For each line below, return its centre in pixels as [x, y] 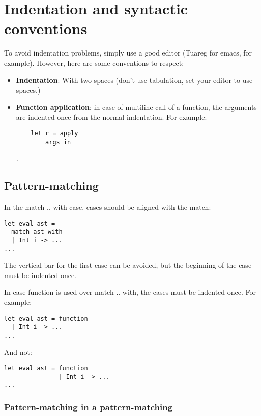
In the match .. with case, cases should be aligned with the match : [108, 206]
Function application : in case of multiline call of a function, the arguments [136, 107]
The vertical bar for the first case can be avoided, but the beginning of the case [128, 265]
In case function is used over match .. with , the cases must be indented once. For [130, 292]
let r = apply [54, 133]
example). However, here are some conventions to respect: [94, 62]
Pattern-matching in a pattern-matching [89, 407]
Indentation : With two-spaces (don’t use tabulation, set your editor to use [134, 80]
